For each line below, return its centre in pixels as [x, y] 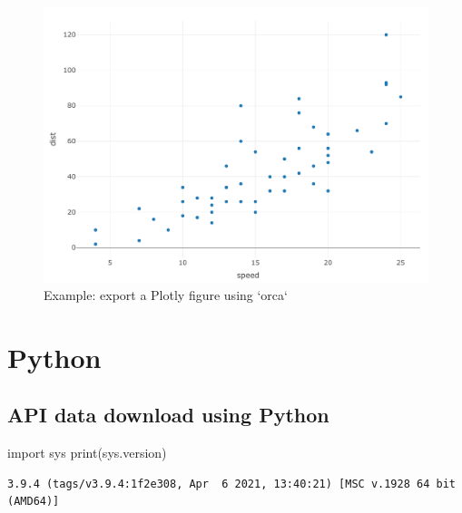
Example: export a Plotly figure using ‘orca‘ [166, 295]
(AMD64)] [34, 502]
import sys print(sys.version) [87, 453]
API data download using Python [168, 415]
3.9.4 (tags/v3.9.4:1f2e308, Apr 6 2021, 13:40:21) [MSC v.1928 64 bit [231, 484]
